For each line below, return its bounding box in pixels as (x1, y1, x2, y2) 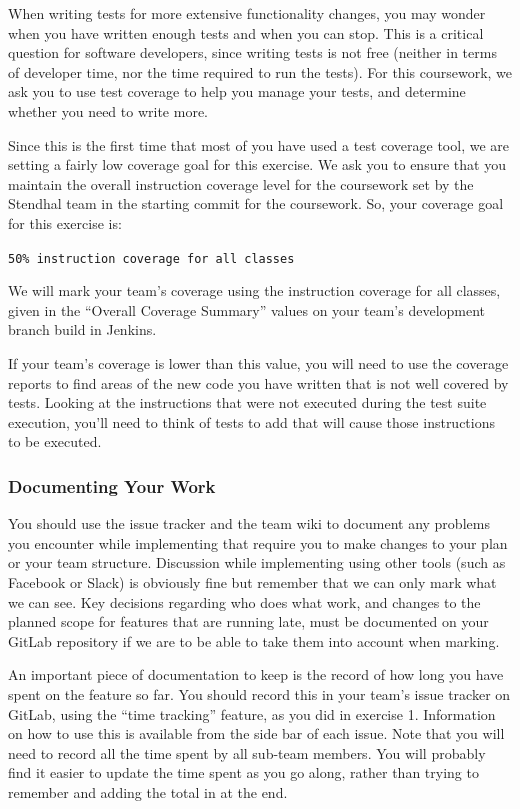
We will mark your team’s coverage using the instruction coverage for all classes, (8, 280, 501, 301)
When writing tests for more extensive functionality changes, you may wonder (8, 3, 486, 23)
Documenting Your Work (8, 473, 216, 498)
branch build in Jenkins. (8, 319, 157, 340)
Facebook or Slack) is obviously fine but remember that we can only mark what (8, 571, 497, 592)
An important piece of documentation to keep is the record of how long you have (8, 664, 504, 685)
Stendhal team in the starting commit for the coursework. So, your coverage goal (8, 193, 504, 214)
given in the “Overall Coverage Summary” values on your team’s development (8, 299, 486, 320)
